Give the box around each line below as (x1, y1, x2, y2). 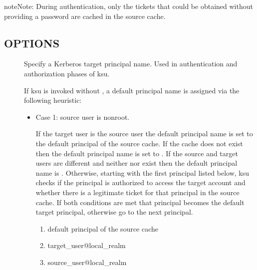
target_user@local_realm (47, 240, 126, 251)
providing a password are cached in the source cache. (4, 10, 166, 21)
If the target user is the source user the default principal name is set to (35, 128, 253, 139)
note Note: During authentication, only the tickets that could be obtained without (4, 1, 253, 11)
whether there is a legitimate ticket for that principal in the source (35, 187, 240, 197)
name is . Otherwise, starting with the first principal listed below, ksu (35, 167, 250, 178)
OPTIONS (4, 35, 60, 50)
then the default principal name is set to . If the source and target (35, 148, 238, 158)
